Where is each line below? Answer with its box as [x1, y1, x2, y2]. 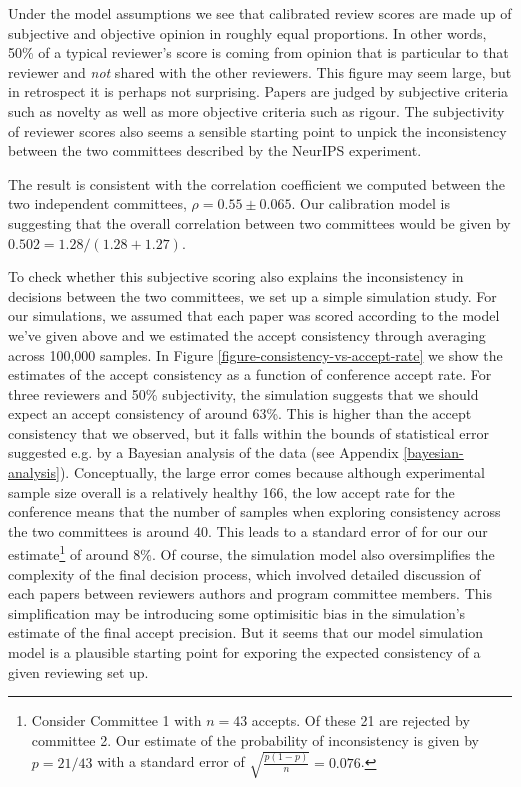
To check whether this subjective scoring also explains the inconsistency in [8, 266, 464, 287]
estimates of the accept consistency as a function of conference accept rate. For [8, 364, 492, 385]
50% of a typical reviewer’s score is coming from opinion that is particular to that [8, 42, 509, 63]
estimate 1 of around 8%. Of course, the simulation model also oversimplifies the [8, 541, 495, 565]
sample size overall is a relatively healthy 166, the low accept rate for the [8, 481, 455, 502]
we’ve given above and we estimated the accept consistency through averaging [8, 324, 486, 345]
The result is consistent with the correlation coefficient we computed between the [8, 173, 505, 194]
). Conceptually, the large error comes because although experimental [59, 462, 485, 483]
